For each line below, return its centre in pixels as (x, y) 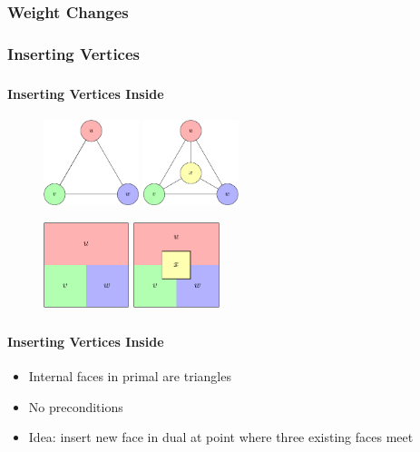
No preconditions (76, 406)
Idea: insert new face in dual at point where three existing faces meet (221, 437)
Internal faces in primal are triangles (130, 376)
